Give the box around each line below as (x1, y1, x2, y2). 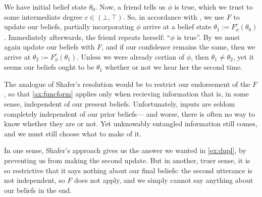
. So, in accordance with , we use (123, 11, 224, 22)
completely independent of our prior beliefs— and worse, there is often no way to (4, 108, 255, 119)
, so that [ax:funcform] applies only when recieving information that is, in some (4, 88, 249, 99)
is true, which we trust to (174, 2, 253, 12)
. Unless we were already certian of (77, 51, 184, 62)
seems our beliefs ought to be (4, 62, 94, 72)
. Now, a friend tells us (95, 2, 166, 12)
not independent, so (4, 175, 65, 185)
